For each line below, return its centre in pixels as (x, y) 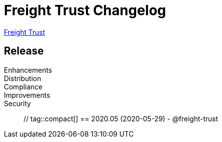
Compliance (23, 86)
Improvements (27, 95)
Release (24, 51)
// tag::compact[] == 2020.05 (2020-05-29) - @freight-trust (121, 118)
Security (17, 103)
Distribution (23, 78)
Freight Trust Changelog (85, 10)
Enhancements (28, 70)
